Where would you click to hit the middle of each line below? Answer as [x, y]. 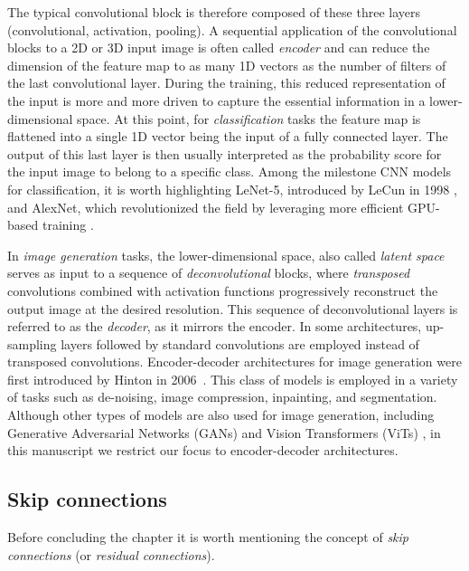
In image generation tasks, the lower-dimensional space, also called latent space [226, 255]
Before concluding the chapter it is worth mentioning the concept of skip [208, 537]
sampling [32, 343]
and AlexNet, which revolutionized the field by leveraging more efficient [206, 207]
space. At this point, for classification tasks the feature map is [249, 118]
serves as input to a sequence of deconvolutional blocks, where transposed [209, 273]
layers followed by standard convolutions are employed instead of [240, 343]
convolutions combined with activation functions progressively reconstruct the [223, 290]
